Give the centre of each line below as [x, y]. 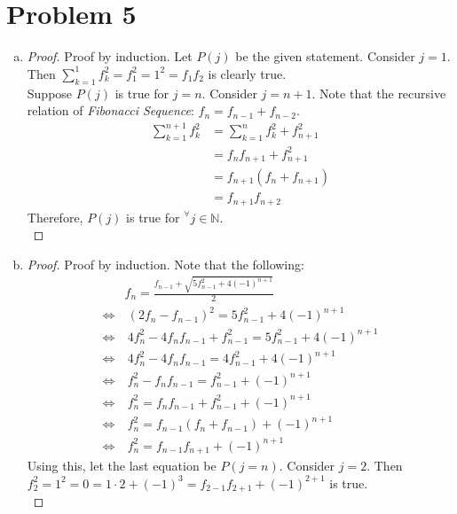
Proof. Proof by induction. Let [110, 56]
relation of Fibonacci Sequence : [110, 110]
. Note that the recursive [379, 93]
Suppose [50, 93]
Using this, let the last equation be [122, 466]
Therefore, [55, 217]
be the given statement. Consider [325, 56]
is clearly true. [247, 73]
